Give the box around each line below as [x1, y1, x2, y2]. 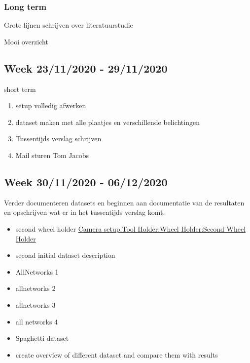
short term [4, 83, 36, 94]
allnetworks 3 [15, 299, 56, 310]
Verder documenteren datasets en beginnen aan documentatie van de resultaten [4, 197, 245, 207]
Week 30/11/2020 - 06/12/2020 [4, 174, 168, 189]
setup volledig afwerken [15, 100, 86, 111]
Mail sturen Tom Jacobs [15, 150, 89, 160]
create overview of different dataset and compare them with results [15, 349, 218, 360]
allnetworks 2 [15, 283, 56, 293]
